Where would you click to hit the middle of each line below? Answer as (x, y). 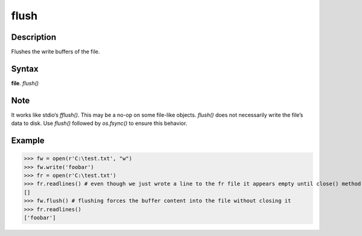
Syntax (25, 69)
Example (28, 141)
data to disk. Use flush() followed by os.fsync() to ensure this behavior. (99, 123)
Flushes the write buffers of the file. (56, 52)
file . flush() (25, 83)
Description (34, 37)
